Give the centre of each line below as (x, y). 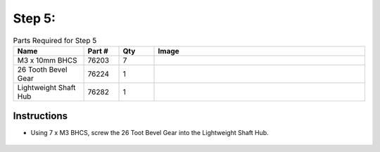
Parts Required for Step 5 (55, 40)
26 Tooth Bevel (42, 69)
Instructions (40, 116)
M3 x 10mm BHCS (47, 60)
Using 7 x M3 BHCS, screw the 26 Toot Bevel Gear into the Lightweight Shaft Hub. (150, 133)
